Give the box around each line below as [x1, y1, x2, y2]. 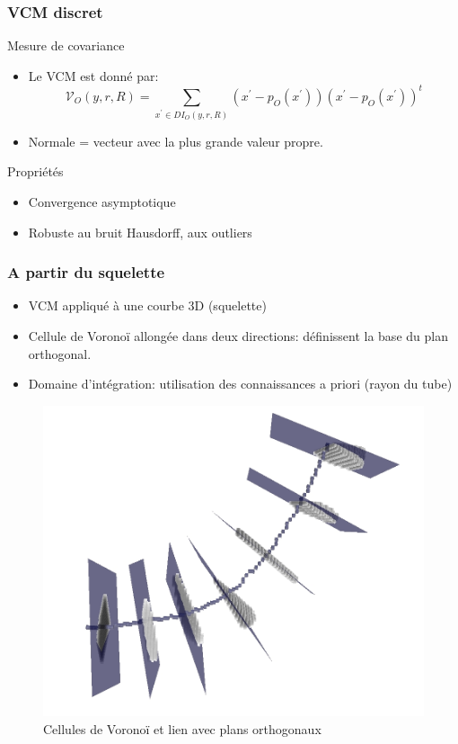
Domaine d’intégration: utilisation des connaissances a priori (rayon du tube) [28, 374, 453, 393]
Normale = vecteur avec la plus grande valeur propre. [28, 131, 323, 150]
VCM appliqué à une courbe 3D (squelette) [28, 296, 267, 315]
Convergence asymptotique [28, 193, 176, 211]
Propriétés [7, 162, 64, 181]
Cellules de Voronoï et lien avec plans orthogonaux [43, 720, 321, 739]
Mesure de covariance [7, 36, 125, 55]
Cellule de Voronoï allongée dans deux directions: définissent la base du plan [28, 327, 448, 345]
